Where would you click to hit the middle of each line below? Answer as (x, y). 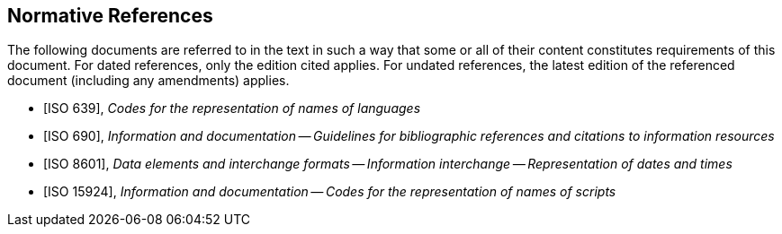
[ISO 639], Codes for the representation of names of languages (232, 108)
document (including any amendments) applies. (148, 81)
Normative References (110, 16)
